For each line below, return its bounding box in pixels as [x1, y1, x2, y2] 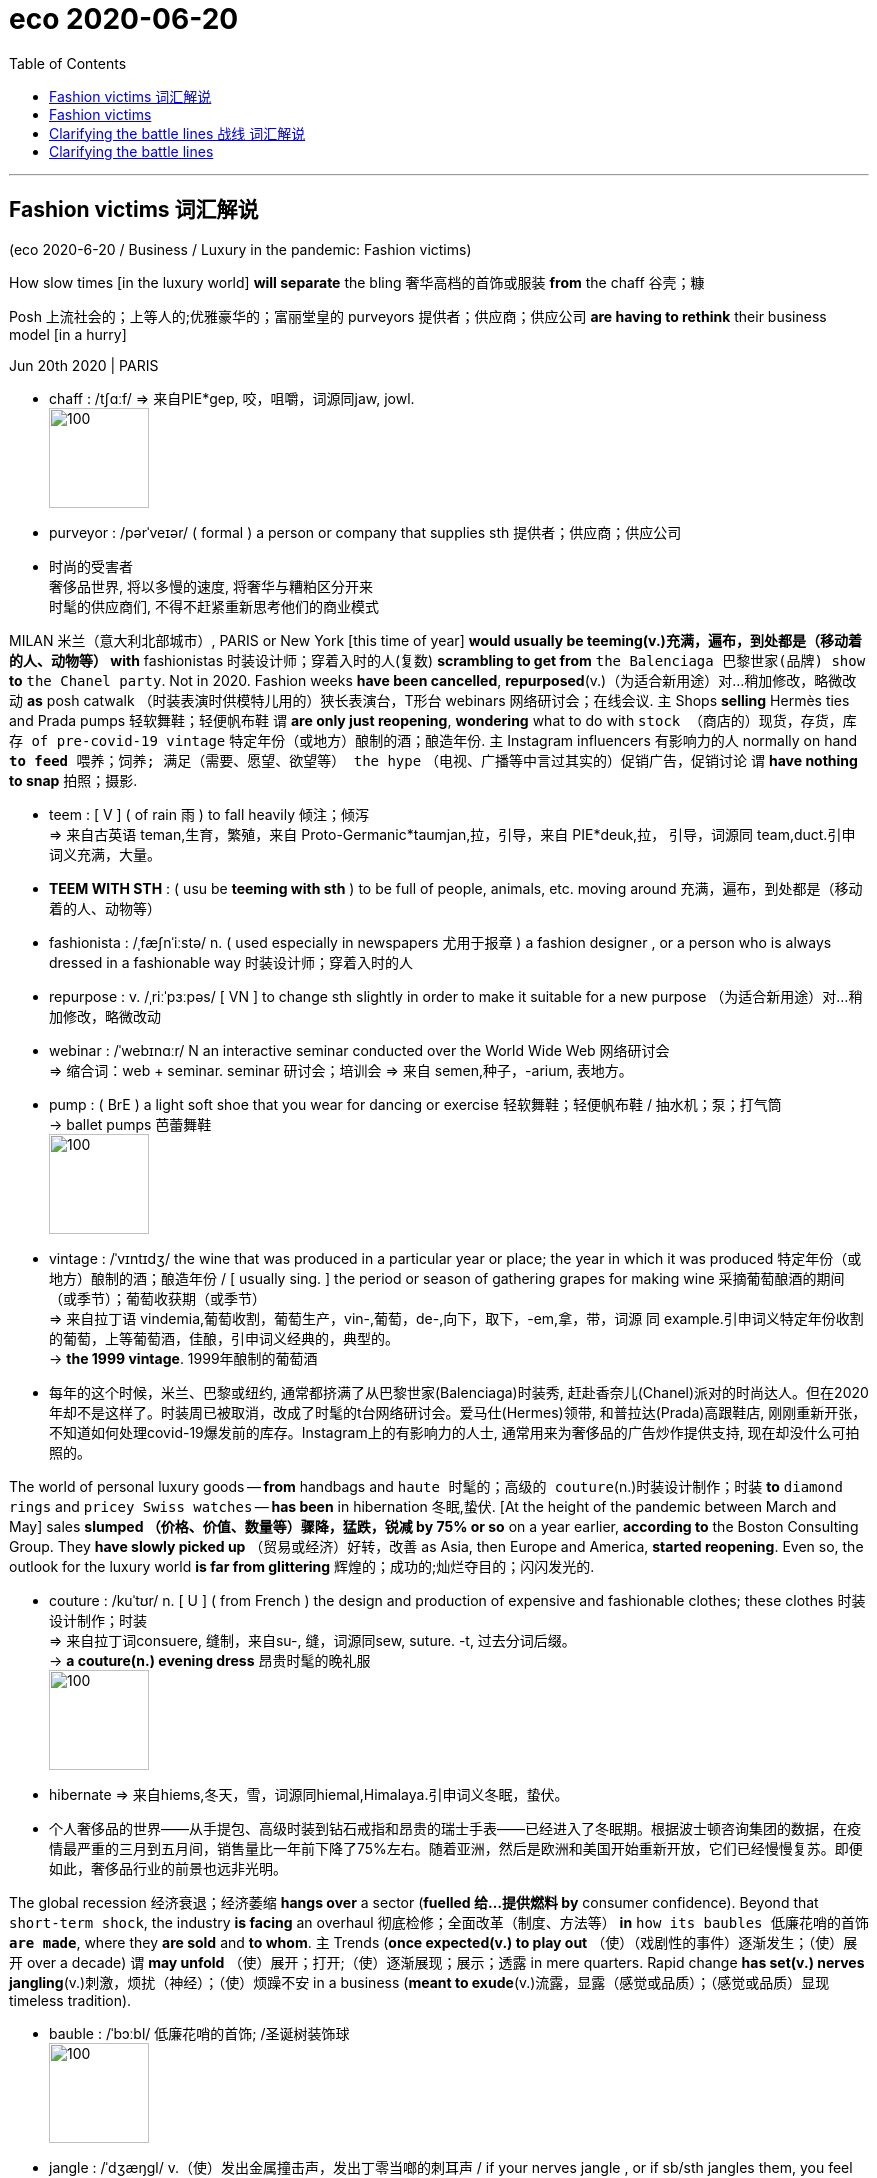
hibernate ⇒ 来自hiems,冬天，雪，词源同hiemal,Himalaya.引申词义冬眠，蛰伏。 [49, 1785, 569, 1803]
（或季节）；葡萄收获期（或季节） [49, 1289, 266, 1307]
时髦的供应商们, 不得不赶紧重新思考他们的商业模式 [49, 597, 379, 615]
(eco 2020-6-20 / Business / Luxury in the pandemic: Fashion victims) [9, 240, 472, 258]
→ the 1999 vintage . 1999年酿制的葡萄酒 [49, 1349, 318, 1367]
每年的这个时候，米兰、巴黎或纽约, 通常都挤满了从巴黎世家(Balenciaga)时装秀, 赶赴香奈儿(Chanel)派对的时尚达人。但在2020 [49, 1383, 869, 1401]
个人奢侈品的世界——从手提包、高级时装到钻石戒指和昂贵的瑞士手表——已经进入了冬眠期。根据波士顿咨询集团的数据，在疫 [49, 1819, 861, 1837]
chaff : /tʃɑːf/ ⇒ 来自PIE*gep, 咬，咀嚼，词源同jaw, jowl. [49, 389, 415, 407]
